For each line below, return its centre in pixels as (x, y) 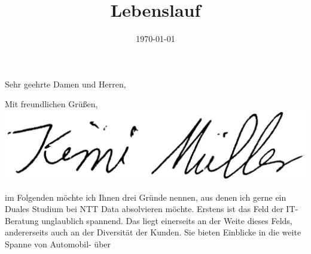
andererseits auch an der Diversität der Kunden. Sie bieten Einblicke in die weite (153, 232)
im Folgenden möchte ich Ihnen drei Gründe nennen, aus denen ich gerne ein (146, 197)
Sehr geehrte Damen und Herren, (65, 84)
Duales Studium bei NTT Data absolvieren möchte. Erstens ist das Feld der (144, 209)
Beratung (22, 220)
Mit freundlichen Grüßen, (51, 104)
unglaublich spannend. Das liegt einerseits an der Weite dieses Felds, (167, 220)
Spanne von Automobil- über (58, 244)
